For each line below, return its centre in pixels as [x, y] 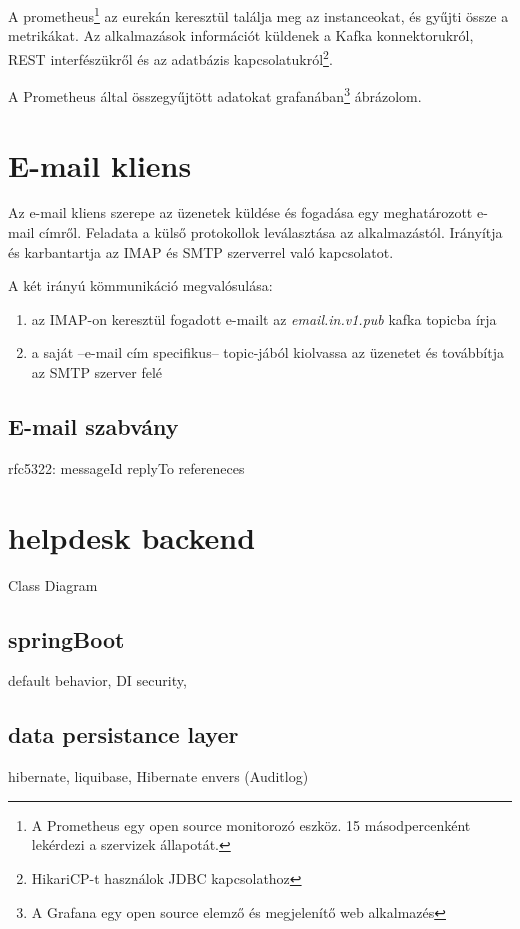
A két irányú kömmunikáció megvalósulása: [140, 285]
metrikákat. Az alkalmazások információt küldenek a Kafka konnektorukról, [241, 35]
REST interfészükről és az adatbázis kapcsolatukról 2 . [170, 57]
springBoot [66, 638]
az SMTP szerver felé [97, 372]
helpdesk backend [132, 536]
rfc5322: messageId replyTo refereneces [126, 467]
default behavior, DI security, [97, 680]
